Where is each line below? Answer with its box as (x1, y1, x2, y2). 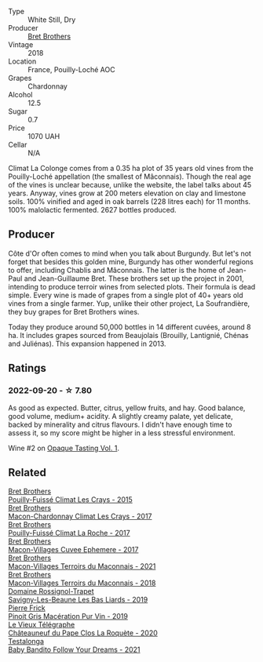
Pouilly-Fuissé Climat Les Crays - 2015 (8, 495, 133, 504)
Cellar (8, 140, 27, 149)
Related (8, 466, 47, 479)
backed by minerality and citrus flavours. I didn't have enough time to (8, 420, 232, 429)
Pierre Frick (8, 603, 46, 613)
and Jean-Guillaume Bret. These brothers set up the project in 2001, (24, 274, 245, 283)
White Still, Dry (27, 15, 76, 24)
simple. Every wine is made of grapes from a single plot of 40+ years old (8, 290, 243, 300)
